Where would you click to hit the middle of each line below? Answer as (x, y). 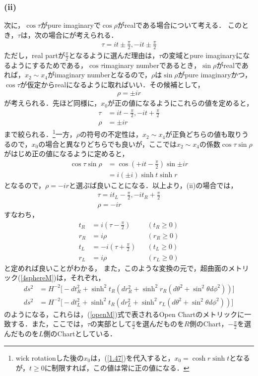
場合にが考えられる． (83, 34)
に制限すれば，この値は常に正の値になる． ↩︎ (117, 367)
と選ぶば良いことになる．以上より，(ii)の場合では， (153, 185)
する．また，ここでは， (49, 324)
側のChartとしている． (80, 334)
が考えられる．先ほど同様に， (53, 103)
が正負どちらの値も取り (204, 134)
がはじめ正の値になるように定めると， (66, 154)
